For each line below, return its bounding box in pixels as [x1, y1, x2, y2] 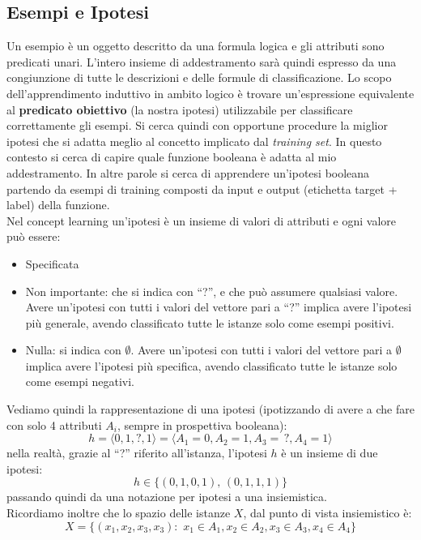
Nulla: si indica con [25, 341, 121, 358]
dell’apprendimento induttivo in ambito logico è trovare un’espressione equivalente [6, 84, 415, 101]
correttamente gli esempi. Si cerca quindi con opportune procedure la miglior [6, 117, 388, 134]
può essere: [6, 228, 61, 245]
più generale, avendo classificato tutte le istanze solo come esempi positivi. [25, 314, 394, 331]
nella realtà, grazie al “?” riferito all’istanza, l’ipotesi [6, 444, 267, 461]
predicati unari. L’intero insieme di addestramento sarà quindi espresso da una [6, 53, 397, 70]
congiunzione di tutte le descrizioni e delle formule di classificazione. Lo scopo [6, 69, 392, 86]
